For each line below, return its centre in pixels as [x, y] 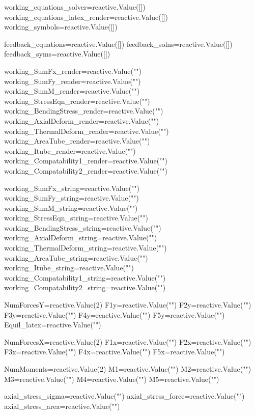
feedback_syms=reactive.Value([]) [57, 54]
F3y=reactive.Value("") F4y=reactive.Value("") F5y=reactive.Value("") [115, 314]
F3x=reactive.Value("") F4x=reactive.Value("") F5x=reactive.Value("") [115, 352]
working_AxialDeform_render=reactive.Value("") [82, 120]
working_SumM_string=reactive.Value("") [71, 207]
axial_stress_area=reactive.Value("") [62, 406]
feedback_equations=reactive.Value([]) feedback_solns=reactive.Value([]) [118, 44]
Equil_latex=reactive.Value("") [53, 325]
